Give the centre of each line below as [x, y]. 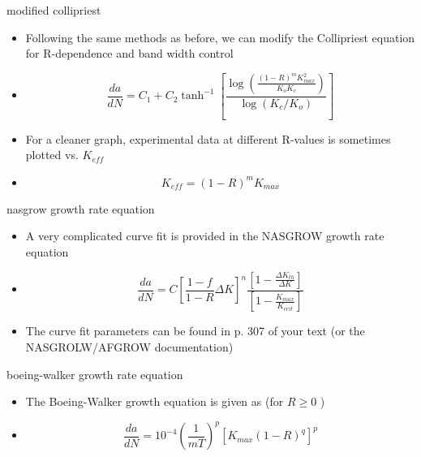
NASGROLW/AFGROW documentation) [129, 347]
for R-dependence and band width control [129, 53]
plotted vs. [52, 155]
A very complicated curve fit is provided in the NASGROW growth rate [205, 236]
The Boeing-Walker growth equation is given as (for [155, 401]
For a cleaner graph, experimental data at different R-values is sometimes [208, 138]
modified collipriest [54, 10]
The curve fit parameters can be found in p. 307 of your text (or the [195, 331]
